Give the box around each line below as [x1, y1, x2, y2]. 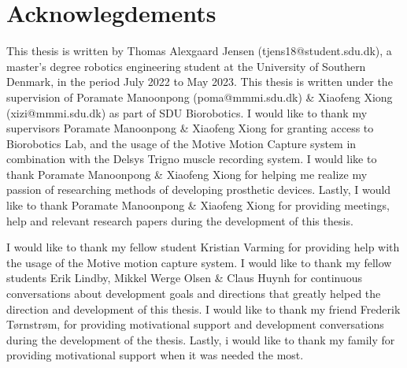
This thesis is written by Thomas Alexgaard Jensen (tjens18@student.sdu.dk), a [6, 43, 392, 59]
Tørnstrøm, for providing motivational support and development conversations [6, 316, 384, 333]
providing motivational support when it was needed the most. [6, 347, 304, 363]
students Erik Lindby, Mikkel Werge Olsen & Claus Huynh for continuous [6, 269, 363, 286]
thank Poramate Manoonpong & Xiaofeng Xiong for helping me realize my [6, 165, 368, 182]
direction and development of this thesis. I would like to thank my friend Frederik [6, 300, 401, 317]
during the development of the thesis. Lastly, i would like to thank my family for [6, 331, 395, 348]
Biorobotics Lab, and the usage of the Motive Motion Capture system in [6, 135, 357, 151]
